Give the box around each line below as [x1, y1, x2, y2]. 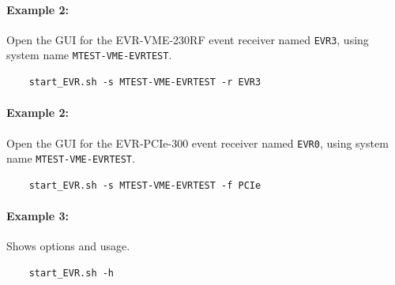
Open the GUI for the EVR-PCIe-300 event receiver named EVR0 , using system [6, 134, 389, 151]
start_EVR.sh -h [28, 267, 115, 279]
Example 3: [6, 208, 69, 223]
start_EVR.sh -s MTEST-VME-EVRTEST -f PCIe [28, 179, 261, 191]
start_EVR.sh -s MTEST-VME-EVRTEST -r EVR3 [28, 77, 261, 88]
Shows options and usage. [6, 238, 130, 254]
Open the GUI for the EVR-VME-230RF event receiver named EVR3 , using [6, 31, 369, 47]
